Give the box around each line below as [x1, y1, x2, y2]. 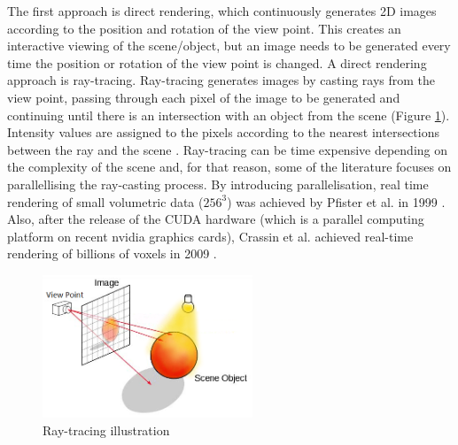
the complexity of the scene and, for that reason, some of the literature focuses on [7, 157, 452, 176]
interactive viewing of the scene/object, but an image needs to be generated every [7, 36, 451, 55]
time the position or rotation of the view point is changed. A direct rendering [7, 53, 427, 72]
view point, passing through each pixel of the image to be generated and [7, 88, 400, 106]
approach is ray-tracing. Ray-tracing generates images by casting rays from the [7, 71, 436, 89]
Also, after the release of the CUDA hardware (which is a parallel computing [7, 210, 424, 228]
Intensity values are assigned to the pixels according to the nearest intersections [7, 123, 439, 142]
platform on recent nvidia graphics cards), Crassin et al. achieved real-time [7, 226, 414, 245]
